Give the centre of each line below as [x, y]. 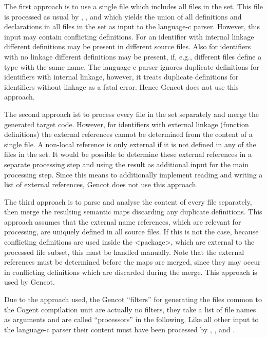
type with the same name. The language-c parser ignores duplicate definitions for [132, 66]
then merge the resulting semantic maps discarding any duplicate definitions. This [133, 212]
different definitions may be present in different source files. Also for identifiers [128, 46]
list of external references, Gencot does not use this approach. [101, 184]
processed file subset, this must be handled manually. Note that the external [124, 252]
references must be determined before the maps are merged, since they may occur [132, 262]
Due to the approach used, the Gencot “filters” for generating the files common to [133, 299]
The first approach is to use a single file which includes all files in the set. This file [133, 6]
